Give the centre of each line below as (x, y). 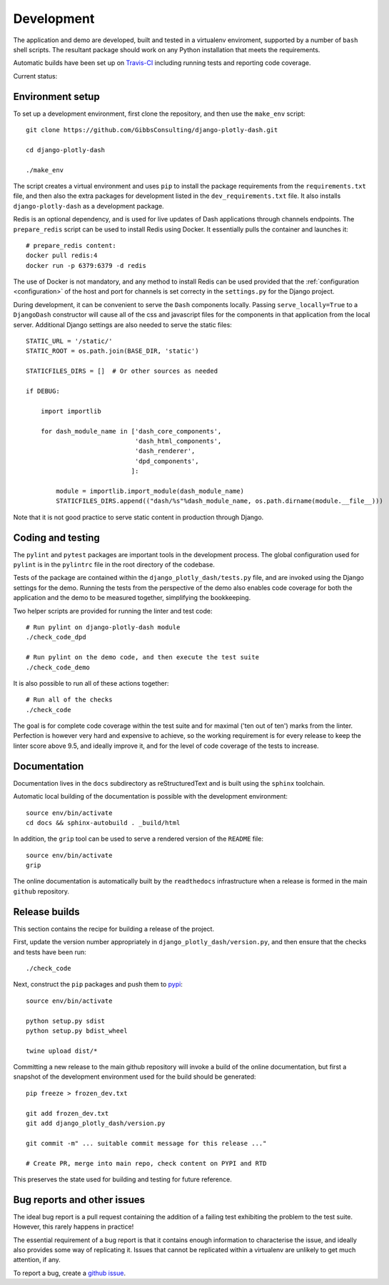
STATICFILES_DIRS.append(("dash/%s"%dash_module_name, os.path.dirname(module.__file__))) (219, 501)
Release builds (46, 912)
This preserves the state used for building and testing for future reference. (122, 1179)
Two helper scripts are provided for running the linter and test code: (113, 611)
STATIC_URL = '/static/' (69, 341)
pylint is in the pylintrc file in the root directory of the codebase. (114, 564)
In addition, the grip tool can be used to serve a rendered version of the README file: (138, 839)
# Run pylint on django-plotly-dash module (103, 627)
